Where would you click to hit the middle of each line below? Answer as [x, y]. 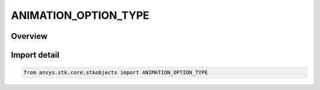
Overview [29, 36]
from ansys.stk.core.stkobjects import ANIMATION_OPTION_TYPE [116, 73]
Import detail [35, 55]
